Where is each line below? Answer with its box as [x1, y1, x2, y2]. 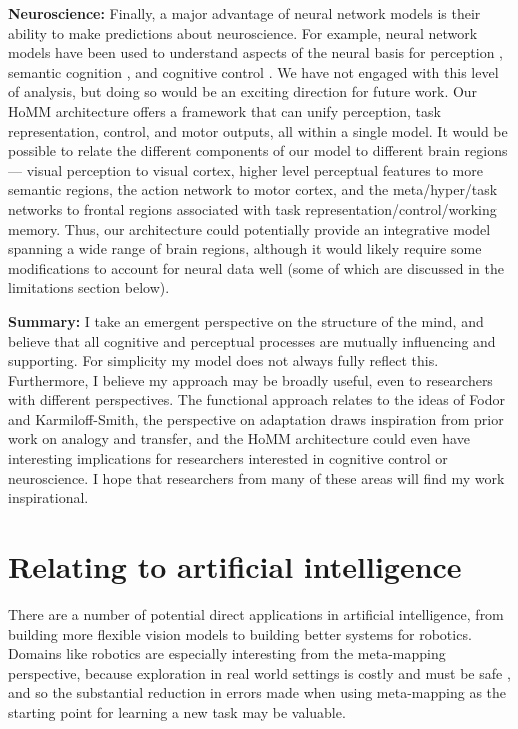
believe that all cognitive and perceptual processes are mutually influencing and [8, 330, 496, 351]
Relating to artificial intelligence [8, 546, 462, 587]
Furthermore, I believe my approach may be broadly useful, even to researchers [8, 369, 493, 390]
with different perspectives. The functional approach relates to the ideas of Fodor [8, 389, 505, 410]
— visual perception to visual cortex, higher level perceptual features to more [8, 159, 483, 180]
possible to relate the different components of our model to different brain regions [8, 140, 508, 161]
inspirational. [8, 487, 89, 508]
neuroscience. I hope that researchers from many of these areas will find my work [8, 467, 505, 488]
